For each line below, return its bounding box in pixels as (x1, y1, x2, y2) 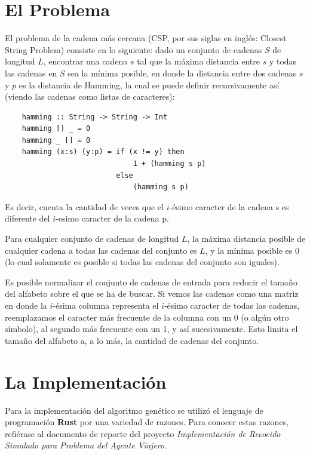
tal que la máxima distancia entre (137, 55, 260, 67)
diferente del (5, 212, 50, 225)
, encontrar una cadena (43, 55, 128, 67)
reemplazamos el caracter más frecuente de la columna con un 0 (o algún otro (5, 310, 289, 323)
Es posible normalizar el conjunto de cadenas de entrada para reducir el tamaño (5, 275, 297, 288)
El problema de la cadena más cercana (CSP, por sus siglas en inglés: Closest (5, 32, 287, 44)
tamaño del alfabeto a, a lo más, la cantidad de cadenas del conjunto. (5, 334, 259, 346)
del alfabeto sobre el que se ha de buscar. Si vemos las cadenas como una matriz (5, 287, 299, 300)
